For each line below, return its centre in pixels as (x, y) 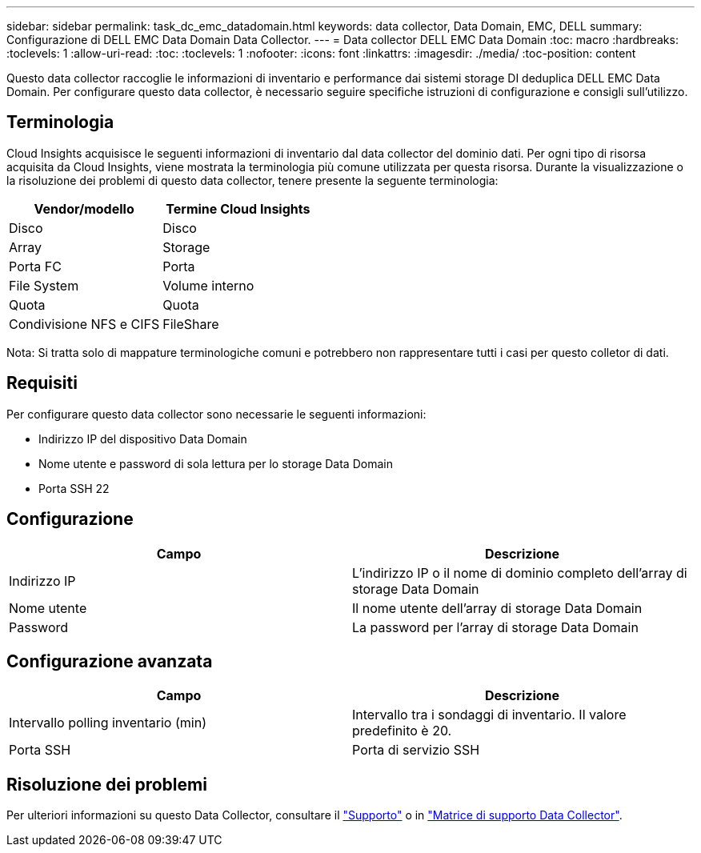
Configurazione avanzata (110, 661)
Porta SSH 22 (74, 488)
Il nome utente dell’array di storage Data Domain (497, 608)
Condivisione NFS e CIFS (84, 324)
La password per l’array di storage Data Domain (495, 627)
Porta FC (35, 266)
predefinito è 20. (402, 731)
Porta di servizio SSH (416, 750)
